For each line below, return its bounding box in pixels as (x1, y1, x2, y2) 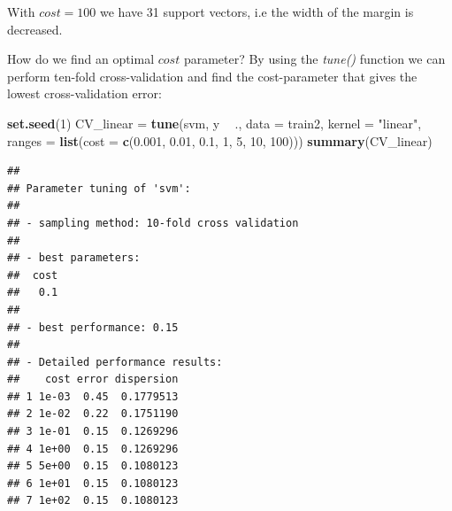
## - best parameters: (7, 252, 141, 265)
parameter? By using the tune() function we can (183, 50, 446, 68)
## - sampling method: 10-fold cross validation (7, 216, 299, 229)
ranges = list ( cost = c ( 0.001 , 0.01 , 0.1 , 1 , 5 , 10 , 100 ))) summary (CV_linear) (7, 131, 433, 150)
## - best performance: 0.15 (7, 321, 179, 334)
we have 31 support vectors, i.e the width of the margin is (100, 3, 414, 20)
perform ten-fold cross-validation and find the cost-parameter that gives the (7, 66, 418, 85)
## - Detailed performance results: (7, 355, 223, 368)
